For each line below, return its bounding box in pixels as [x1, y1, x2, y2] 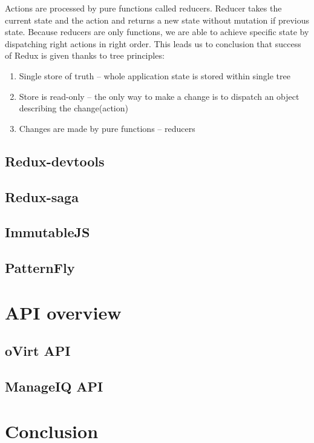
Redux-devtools [5, 151, 105, 170]
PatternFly [5, 258, 75, 277]
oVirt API [5, 341, 71, 360]
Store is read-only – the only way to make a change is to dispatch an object [19, 90, 299, 102]
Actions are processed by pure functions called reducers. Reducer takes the [5, 2, 282, 14]
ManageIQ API [5, 377, 103, 396]
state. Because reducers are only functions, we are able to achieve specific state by [5, 25, 309, 38]
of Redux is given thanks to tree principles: [5, 49, 165, 62]
